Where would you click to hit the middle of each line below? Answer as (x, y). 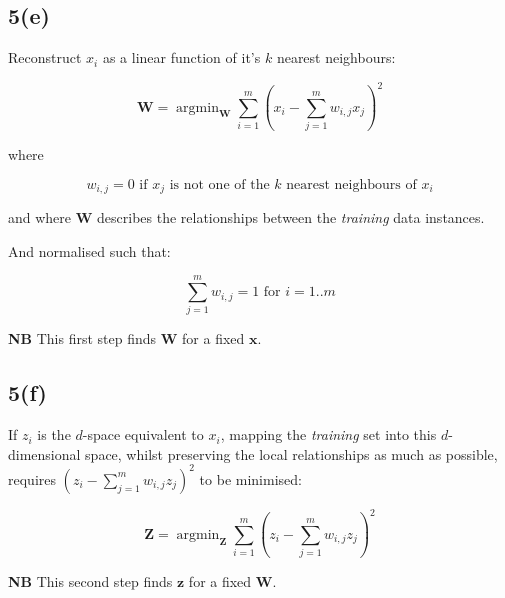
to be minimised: (250, 478)
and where (40, 217)
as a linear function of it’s (181, 57)
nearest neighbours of (351, 184)
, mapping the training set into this (328, 434)
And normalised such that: (89, 250)
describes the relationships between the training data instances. (291, 217)
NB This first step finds (82, 338)
